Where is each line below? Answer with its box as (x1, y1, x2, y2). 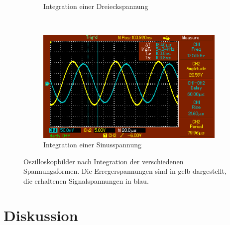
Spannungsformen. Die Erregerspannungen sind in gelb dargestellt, (23, 166, 227, 176)
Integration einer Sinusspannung (43, 139, 142, 150)
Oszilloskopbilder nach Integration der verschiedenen (23, 156, 184, 166)
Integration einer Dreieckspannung (43, 1, 148, 11)
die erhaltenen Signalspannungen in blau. (23, 175, 149, 186)
